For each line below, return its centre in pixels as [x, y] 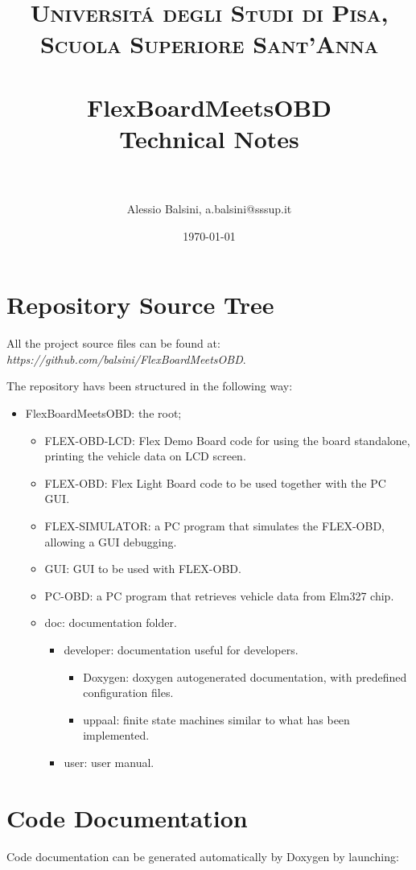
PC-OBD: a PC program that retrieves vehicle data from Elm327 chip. [219, 595]
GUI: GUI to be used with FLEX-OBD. [143, 569]
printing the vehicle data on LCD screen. [145, 456]
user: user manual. [109, 762]
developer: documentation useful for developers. [181, 649]
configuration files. [128, 693]
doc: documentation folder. [111, 623]
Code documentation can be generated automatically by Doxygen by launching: [203, 856]
